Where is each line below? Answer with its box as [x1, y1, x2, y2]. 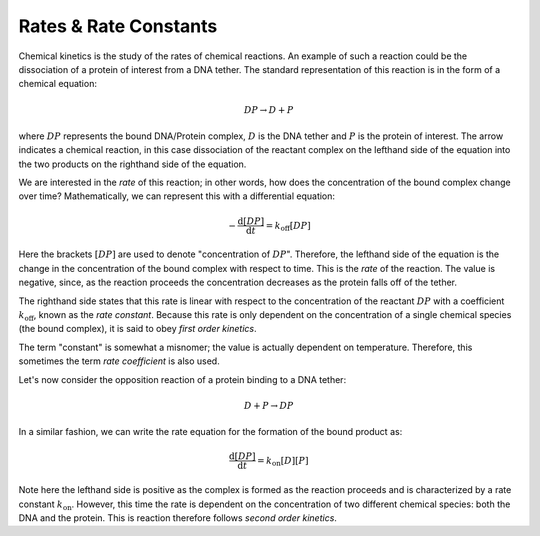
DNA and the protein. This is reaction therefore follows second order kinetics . [18, 511, 337, 524]
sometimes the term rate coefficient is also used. [18, 355, 220, 367]
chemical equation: [18, 78, 97, 90]
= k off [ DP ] [265, 220, 311, 233]
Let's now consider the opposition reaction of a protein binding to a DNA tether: [18, 373, 347, 385]
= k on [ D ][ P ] [256, 455, 309, 469]
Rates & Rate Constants [18, 15, 218, 37]
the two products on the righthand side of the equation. [18, 158, 247, 170]
